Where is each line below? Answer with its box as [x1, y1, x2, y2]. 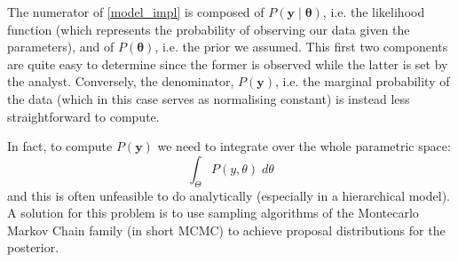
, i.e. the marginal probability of [275, 72, 450, 91]
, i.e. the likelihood [322, 3, 425, 20]
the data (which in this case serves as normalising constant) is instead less [7, 89, 410, 107]
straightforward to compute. [7, 107, 160, 125]
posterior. [7, 238, 59, 257]
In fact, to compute [7, 137, 113, 155]
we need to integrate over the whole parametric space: [157, 137, 451, 155]
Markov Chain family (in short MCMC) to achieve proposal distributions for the [7, 220, 446, 239]
